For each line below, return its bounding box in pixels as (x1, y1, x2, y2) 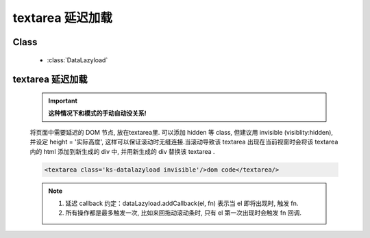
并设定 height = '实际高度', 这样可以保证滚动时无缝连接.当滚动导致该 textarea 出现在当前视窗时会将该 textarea (29, 137, 338, 146)
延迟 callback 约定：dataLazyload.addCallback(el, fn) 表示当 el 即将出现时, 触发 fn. (65, 199, 299, 207)
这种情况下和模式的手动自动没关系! (48, 109, 147, 118)
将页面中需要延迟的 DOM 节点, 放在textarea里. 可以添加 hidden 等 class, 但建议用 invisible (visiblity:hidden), (29, 128, 334, 136)
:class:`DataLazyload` (47, 55, 108, 64)
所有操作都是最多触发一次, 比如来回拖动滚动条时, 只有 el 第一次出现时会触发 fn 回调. (65, 209, 301, 217)
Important (48, 96, 78, 105)
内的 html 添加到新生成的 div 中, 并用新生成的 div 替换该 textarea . (29, 147, 215, 155)
